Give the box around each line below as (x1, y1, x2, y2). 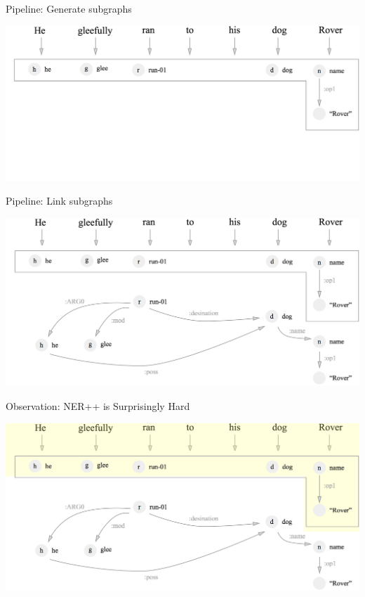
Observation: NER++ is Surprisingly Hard (6, 399, 190, 413)
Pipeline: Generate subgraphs (6, 1, 132, 15)
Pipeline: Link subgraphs (6, 193, 113, 208)
